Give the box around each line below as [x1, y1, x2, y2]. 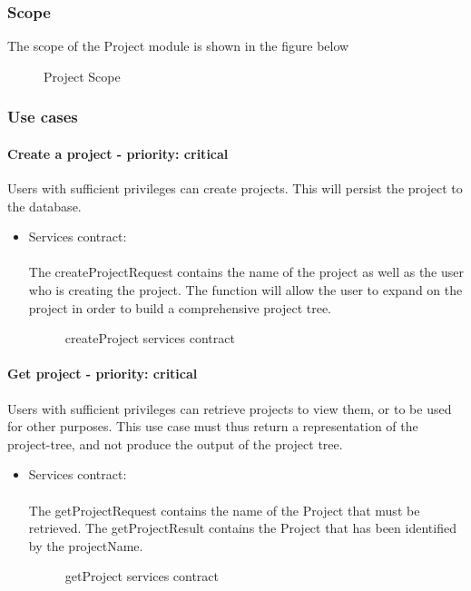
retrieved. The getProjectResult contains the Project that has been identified [28, 518, 456, 537]
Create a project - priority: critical [7, 143, 229, 163]
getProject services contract [64, 566, 220, 586]
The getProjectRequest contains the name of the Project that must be [28, 500, 420, 519]
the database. [7, 196, 82, 215]
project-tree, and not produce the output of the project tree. [7, 434, 343, 453]
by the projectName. [28, 536, 143, 555]
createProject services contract [64, 329, 235, 348]
